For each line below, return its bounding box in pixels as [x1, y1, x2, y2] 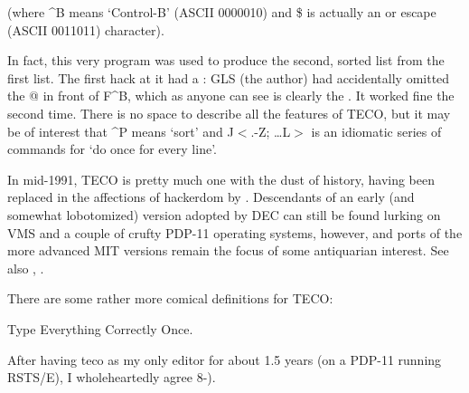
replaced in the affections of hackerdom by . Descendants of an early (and [7, 187, 415, 206]
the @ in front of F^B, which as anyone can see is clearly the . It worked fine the [7, 86, 455, 105]
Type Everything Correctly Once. [7, 319, 193, 338]
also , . [7, 258, 44, 277]
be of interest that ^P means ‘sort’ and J [7, 121, 234, 140]
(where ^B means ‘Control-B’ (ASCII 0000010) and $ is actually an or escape [7, 3, 436, 21]
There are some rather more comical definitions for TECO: [7, 289, 333, 308]
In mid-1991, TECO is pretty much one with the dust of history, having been [7, 169, 436, 188]
